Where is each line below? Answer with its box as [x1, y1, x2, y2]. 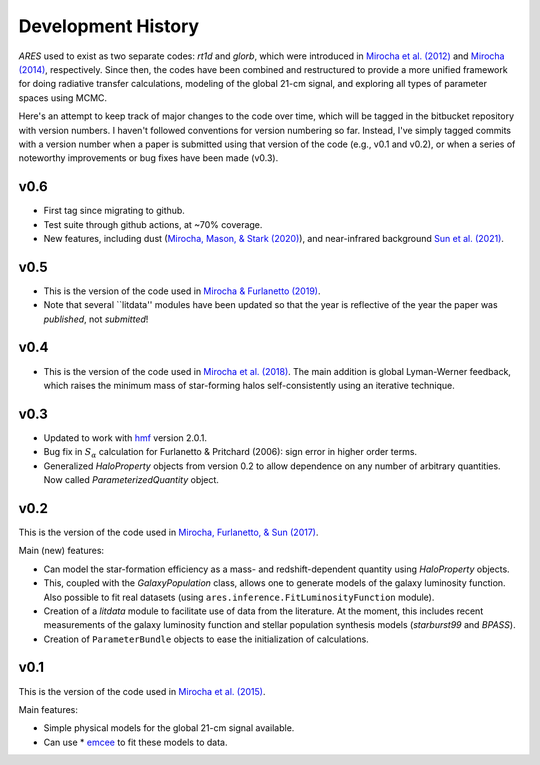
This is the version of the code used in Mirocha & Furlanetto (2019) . [43, 285, 321, 297]
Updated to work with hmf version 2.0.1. [43, 431, 207, 444]
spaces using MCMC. [18, 91, 108, 104]
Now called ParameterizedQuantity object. [43, 474, 220, 486]
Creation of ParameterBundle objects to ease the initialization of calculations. [43, 633, 369, 645]
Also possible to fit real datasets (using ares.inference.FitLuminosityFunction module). [43, 591, 435, 603]
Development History [18, 15, 200, 37]
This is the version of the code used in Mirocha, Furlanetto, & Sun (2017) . [18, 526, 319, 538]
